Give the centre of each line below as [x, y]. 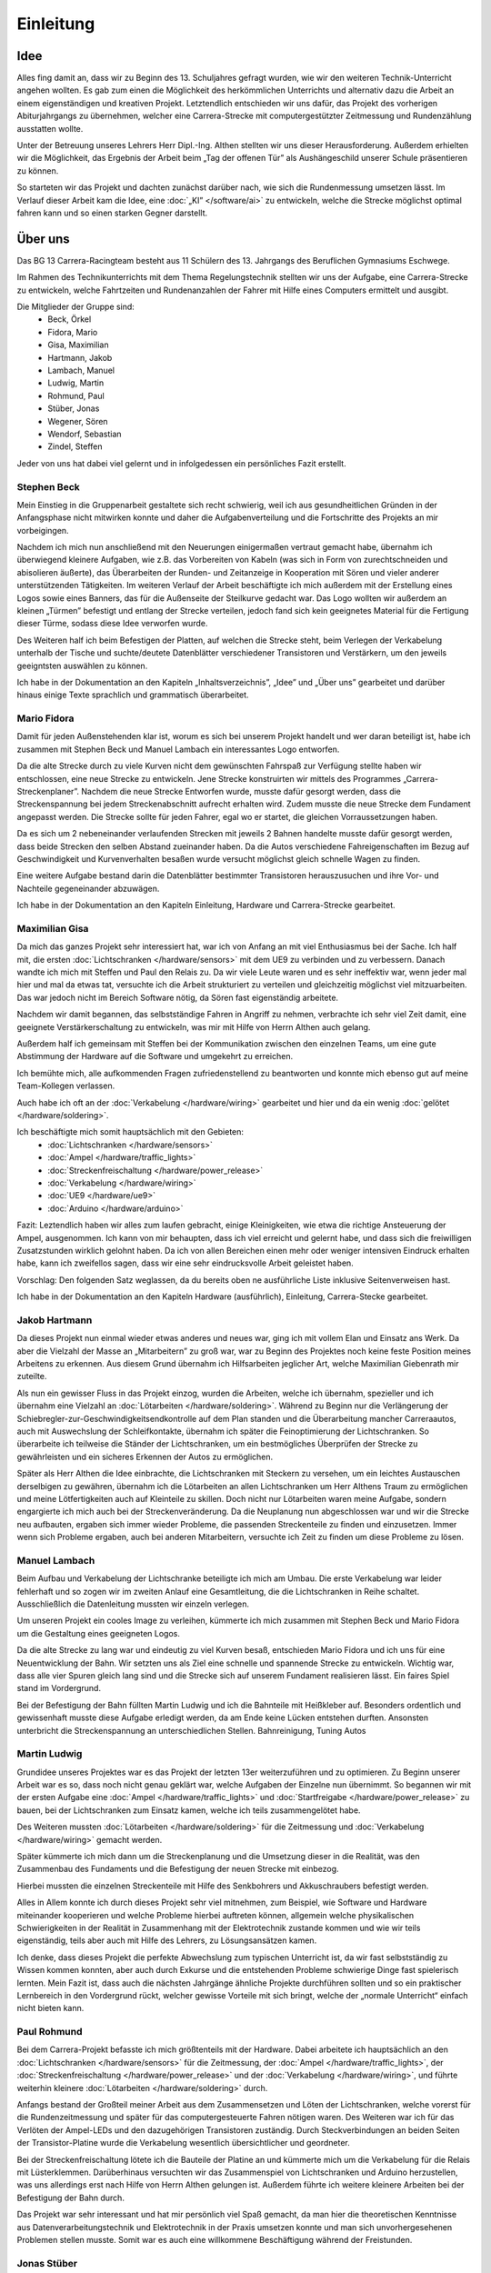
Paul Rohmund [50, 2032]
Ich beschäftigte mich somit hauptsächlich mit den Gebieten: [130, 1132]
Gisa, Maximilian [78, 345]
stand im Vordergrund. [59, 1688]
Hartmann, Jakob [80, 357]
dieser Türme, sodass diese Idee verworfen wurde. [112, 624]
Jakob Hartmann [55, 1320]
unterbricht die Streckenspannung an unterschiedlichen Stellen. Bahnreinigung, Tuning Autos [191, 1730]
